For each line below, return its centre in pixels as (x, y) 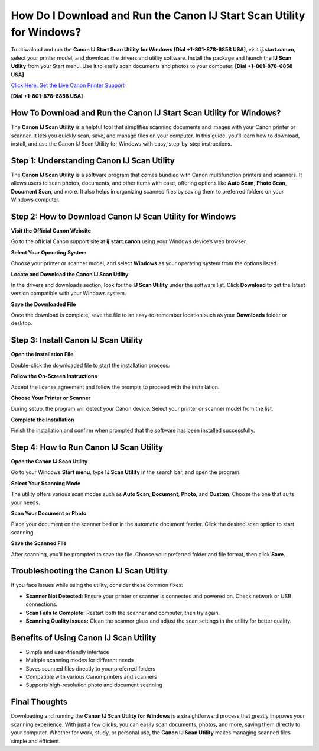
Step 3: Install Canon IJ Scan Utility (77, 340)
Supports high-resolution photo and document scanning (94, 685)
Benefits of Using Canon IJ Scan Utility (84, 638)
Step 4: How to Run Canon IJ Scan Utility (87, 447)
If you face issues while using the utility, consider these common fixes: (97, 585)
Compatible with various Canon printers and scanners (91, 677)
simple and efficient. (36, 741)
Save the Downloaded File (43, 304)
